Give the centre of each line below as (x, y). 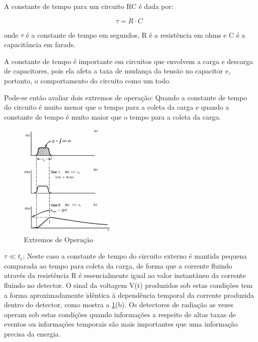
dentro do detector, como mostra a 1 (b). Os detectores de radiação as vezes (119, 305)
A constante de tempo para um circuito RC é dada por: (89, 6)
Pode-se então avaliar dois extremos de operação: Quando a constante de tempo (126, 97)
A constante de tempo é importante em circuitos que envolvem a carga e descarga (129, 61)
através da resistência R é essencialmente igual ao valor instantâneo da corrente (125, 275)
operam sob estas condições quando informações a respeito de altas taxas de (120, 314)
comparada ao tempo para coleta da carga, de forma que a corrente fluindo (118, 265)
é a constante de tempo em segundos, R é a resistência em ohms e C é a (136, 34)
